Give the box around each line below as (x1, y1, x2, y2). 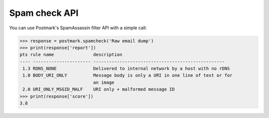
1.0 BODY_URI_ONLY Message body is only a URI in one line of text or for (22, 72, 233, 78)
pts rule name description (19, 52, 123, 58)
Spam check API (9, 7, 79, 18)
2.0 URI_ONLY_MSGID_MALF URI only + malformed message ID (22, 87, 175, 92)
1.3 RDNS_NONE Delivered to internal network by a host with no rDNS (22, 66, 230, 71)
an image (93, 79, 115, 85)
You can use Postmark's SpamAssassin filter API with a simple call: (9, 25, 147, 31)
